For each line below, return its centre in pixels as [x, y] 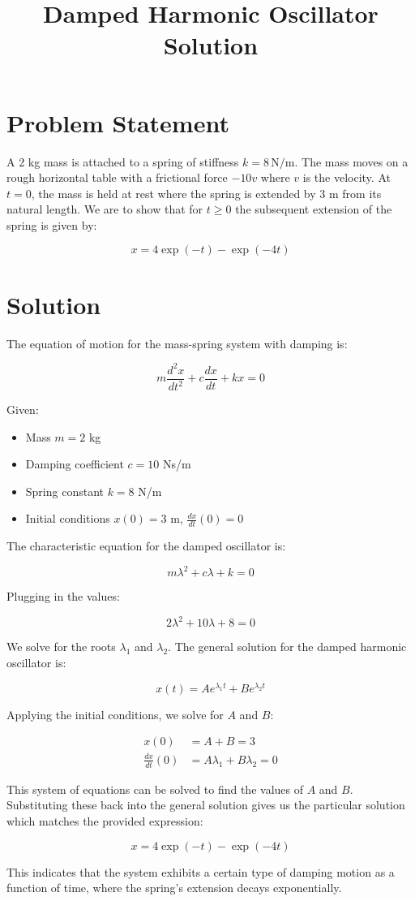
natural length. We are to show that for [105, 209]
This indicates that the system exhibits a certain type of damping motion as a [201, 871]
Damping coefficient [75, 464]
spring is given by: [52, 224]
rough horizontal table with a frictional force [117, 177]
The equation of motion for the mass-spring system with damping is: [177, 343]
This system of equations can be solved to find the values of [155, 789]
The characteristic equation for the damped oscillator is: [146, 546]
